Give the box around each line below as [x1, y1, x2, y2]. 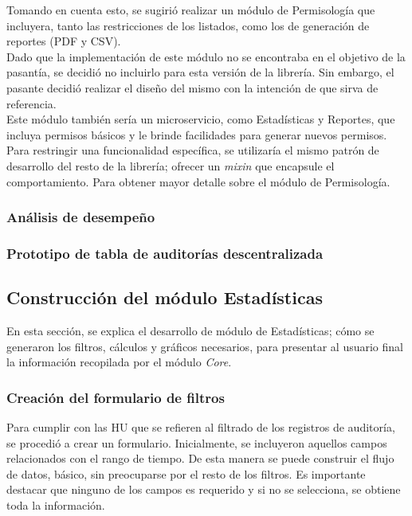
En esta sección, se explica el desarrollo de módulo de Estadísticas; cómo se [6, 322, 375, 339]
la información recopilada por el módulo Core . [6, 354, 232, 370]
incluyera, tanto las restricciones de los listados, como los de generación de [6, 17, 370, 33]
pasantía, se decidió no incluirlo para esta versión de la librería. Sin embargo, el [6, 64, 394, 80]
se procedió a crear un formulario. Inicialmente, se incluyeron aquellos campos [6, 434, 387, 451]
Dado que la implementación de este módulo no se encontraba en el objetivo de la [6, 48, 406, 64]
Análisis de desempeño [6, 207, 155, 227]
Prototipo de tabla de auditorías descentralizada [6, 243, 324, 263]
